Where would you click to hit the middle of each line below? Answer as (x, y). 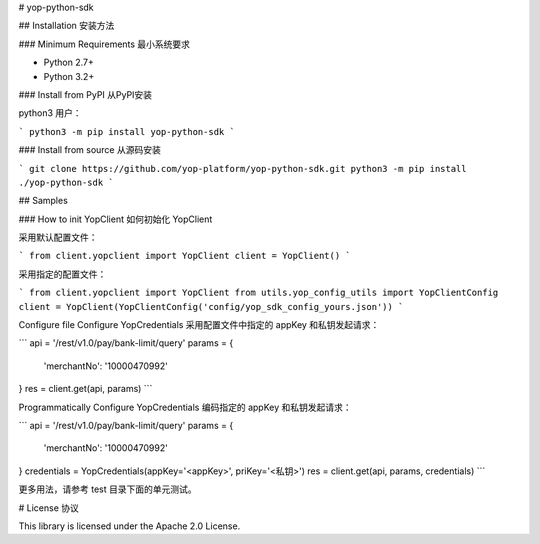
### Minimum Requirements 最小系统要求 (104, 44)
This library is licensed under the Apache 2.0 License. (129, 526)
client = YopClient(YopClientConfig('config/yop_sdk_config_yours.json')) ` (211, 306)
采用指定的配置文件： (62, 274)
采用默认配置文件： (58, 237)
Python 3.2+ (69, 76)
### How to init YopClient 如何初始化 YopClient (115, 219)
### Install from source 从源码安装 (90, 150)
